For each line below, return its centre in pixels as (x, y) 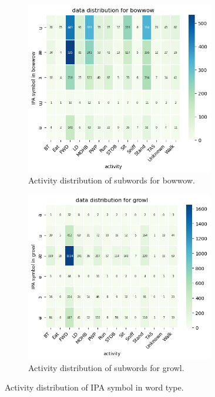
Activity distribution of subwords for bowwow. (112, 180)
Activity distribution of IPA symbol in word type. (94, 387)
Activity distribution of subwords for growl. (106, 367)
